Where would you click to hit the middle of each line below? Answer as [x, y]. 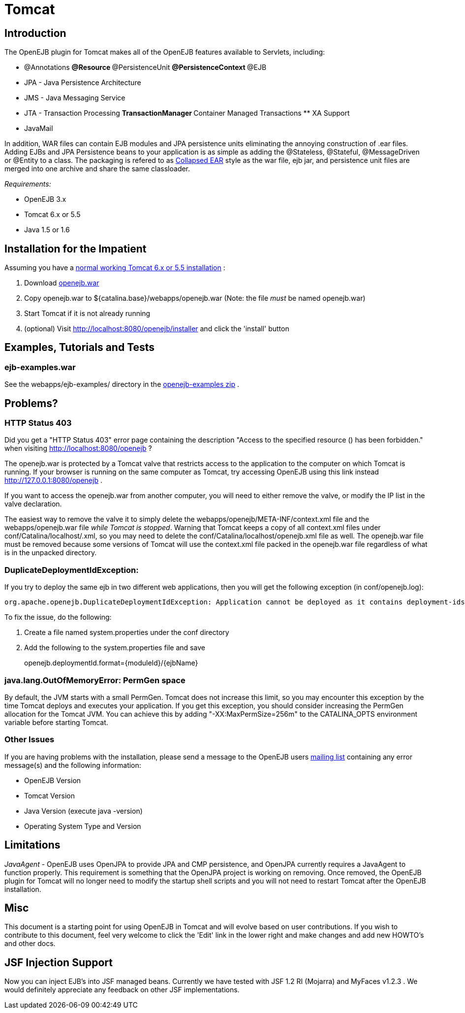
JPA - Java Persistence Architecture [83, 83]
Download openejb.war [62, 283]
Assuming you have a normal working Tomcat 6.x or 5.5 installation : [115, 268]
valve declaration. [33, 504]
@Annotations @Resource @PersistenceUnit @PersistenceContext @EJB [145, 67]
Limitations [32, 845]
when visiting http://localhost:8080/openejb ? [78, 448]
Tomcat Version [49, 795]
